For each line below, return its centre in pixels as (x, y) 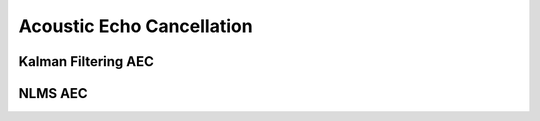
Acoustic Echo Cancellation (136, 26)
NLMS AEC (53, 93)
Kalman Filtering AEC (86, 61)
